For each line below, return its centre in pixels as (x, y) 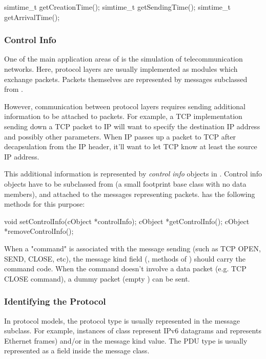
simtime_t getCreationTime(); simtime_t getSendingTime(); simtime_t (117, 7)
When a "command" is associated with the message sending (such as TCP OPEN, (132, 248)
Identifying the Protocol (55, 301)
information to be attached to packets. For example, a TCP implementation (123, 116)
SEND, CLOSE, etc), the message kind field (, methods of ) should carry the (125, 258)
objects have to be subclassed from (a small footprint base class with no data (125, 183)
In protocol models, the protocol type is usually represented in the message (122, 320)
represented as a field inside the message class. (77, 351)
